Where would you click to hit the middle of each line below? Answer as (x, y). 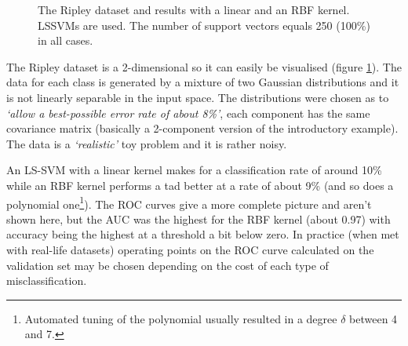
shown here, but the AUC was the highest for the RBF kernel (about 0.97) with (199, 219)
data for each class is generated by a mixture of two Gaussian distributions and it (203, 82)
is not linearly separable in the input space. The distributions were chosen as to (198, 97)
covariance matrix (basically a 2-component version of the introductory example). (202, 128)
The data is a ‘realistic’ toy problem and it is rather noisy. (147, 143)
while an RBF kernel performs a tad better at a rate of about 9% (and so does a (200, 185)
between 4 (373, 318)
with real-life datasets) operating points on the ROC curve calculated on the (190, 249)
